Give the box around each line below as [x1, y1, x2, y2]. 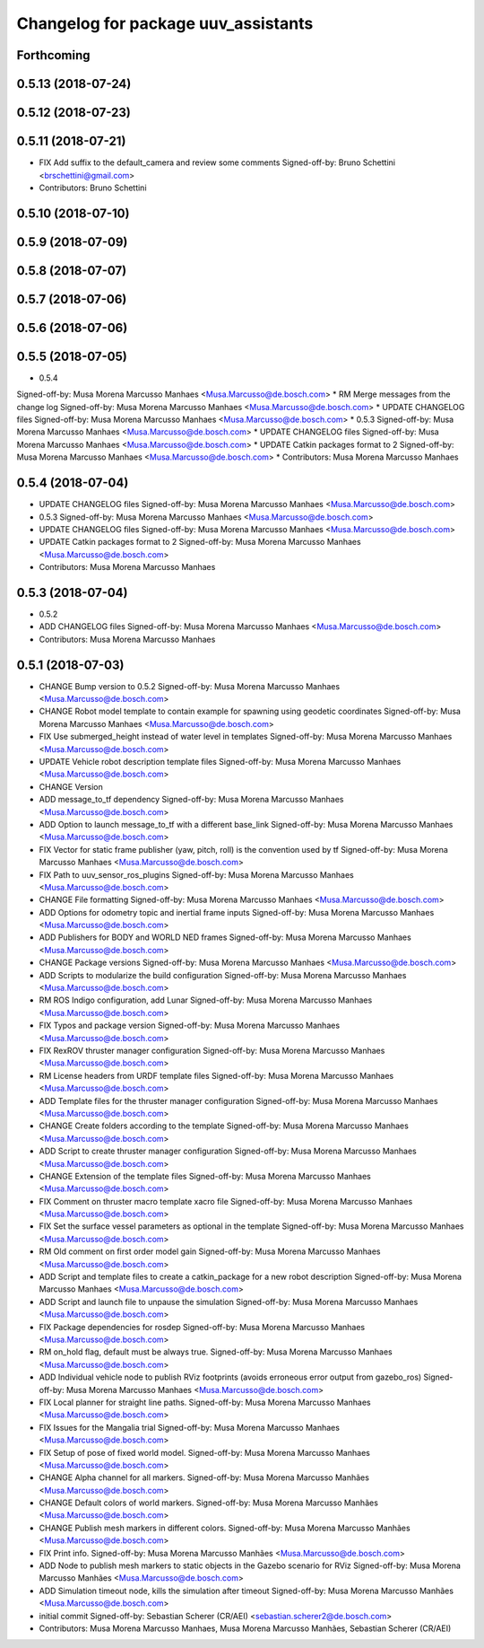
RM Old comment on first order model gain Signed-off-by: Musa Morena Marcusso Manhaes [39, 1246, 381, 1257]
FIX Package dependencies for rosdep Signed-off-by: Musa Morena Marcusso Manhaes [39, 1321, 366, 1332]
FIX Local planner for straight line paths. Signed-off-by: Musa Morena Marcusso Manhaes [39, 1397, 371, 1407]
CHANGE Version [39, 781, 103, 792]
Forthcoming [16, 48, 91, 63]
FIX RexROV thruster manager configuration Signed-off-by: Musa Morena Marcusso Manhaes [39, 1046, 385, 1056]
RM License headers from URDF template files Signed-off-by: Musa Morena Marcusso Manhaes [39, 1070, 394, 1081]
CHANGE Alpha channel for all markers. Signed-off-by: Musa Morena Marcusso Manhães [39, 1472, 369, 1483]
